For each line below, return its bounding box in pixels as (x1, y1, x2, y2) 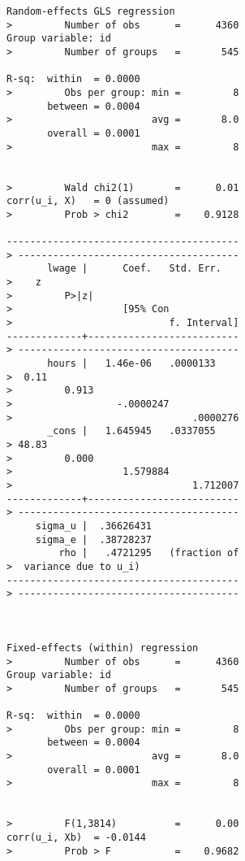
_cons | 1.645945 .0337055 (47, 425, 216, 437)
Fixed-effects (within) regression (6, 641, 199, 654)
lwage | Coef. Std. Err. (47, 263, 221, 275)
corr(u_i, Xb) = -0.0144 (6, 832, 146, 844)
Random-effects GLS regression (6, 6, 175, 17)
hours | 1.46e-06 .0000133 (47, 358, 216, 370)
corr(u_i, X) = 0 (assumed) (6, 195, 170, 207)
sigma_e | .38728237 (35, 533, 152, 546)
